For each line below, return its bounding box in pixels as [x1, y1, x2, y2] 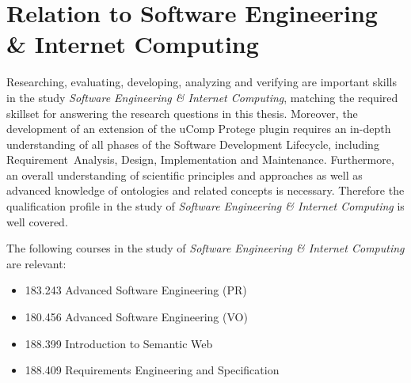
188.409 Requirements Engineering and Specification [25, 362, 280, 378]
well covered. [6, 213, 68, 229]
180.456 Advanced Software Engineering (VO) [25, 309, 248, 325]
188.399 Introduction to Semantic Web [25, 335, 213, 351]
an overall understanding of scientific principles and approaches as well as [6, 166, 363, 183]
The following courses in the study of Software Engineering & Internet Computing [6, 240, 405, 256]
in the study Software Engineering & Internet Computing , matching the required [6, 89, 398, 105]
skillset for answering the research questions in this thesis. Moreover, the [6, 104, 358, 121]
